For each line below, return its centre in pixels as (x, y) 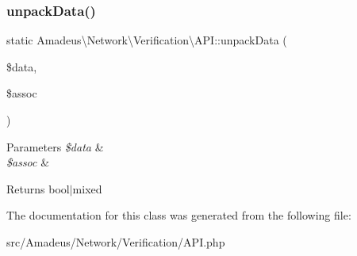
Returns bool (38, 188)
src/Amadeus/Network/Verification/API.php (116, 241)
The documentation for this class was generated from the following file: (179, 215)
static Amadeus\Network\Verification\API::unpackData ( (147, 40)
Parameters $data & (55, 146)
